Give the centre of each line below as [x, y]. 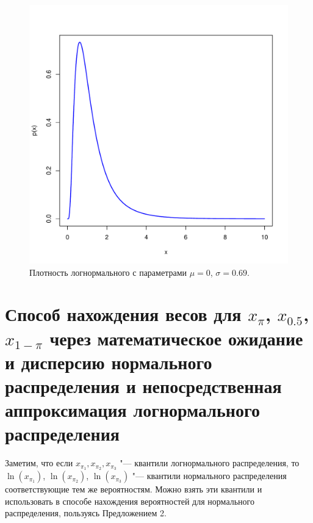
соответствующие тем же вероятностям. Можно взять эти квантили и [134, 489]
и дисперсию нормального [109, 362]
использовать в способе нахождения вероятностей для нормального [130, 501]
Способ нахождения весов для [123, 314]
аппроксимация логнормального [132, 410]
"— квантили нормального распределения [209, 476]
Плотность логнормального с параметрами [108, 272]
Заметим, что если [39, 463]
